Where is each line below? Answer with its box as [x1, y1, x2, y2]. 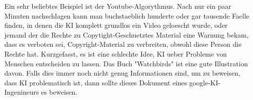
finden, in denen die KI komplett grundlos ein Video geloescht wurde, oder [4, 20, 228, 30]
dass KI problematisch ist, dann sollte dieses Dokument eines [4, 77, 187, 87]
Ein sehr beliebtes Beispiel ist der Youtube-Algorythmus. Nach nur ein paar [4, 1, 232, 11]
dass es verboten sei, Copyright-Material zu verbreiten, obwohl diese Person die [4, 39, 242, 49]
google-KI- [189, 77, 221, 87]
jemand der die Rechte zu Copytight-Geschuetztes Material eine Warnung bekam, [4, 29, 249, 40]
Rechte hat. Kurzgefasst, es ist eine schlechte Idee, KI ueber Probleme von [4, 48, 227, 59]
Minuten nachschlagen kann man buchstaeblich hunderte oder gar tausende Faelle [4, 10, 250, 20]
